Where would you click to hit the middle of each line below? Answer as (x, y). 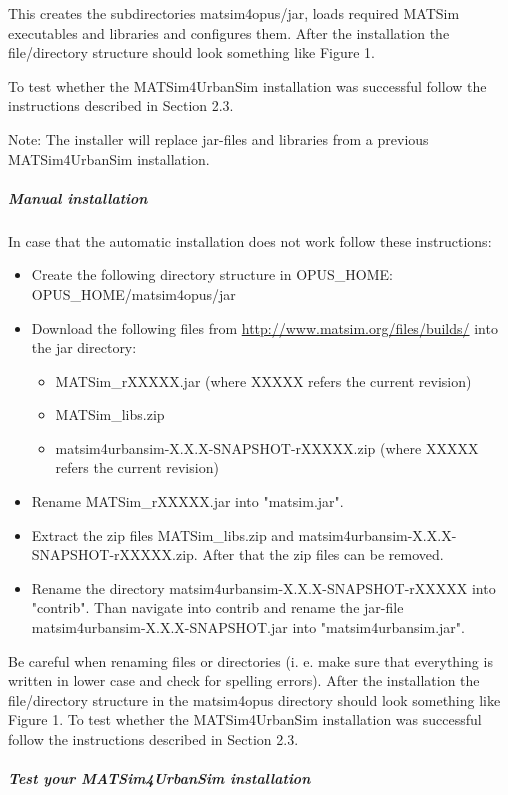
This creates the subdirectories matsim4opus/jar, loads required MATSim (234, 13)
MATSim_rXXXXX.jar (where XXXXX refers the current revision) (263, 380)
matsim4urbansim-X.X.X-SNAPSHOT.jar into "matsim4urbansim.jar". (248, 627)
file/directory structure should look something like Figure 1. (191, 52)
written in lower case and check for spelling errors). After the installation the (244, 680)
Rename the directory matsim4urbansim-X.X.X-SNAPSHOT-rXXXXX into (263, 587)
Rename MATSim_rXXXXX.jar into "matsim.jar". (187, 501)
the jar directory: (84, 347)
